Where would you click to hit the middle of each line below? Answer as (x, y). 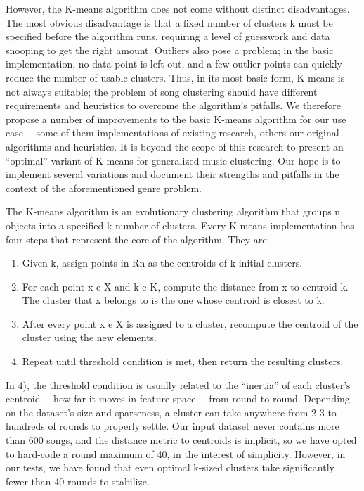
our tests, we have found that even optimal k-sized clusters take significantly (170, 467)
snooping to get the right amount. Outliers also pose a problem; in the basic (170, 50)
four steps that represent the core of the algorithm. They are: (138, 239)
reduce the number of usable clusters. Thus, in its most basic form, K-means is (175, 77)
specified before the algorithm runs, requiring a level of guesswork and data (168, 36)
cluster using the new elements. (89, 337)
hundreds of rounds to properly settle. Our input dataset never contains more (173, 426)
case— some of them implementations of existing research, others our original (173, 133)
